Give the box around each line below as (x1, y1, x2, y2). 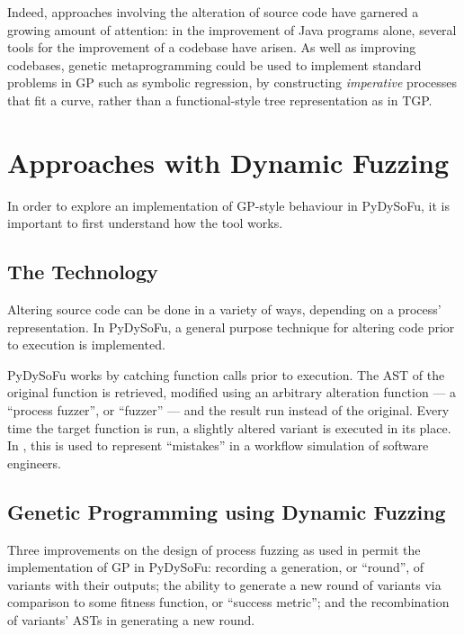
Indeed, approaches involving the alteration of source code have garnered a (7, 3, 419, 21)
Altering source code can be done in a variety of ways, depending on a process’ (7, 300, 442, 319)
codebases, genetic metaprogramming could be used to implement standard (7, 55, 422, 74)
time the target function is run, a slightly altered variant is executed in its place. (7, 418, 451, 437)
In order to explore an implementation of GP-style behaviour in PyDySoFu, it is (7, 195, 451, 214)
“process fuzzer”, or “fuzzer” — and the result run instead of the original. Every (7, 401, 450, 420)
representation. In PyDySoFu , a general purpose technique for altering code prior (7, 317, 455, 336)
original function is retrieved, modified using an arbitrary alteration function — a (7, 383, 457, 402)
